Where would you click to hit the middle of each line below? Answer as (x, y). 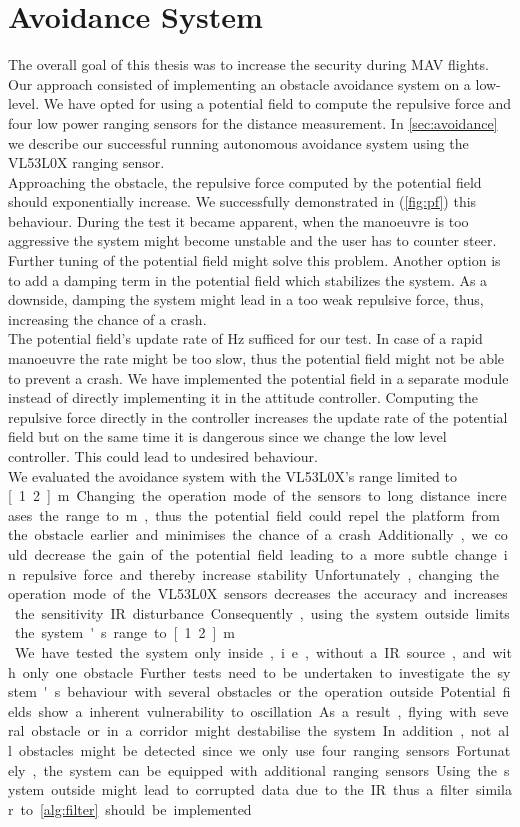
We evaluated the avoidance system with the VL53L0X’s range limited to (233, 475)
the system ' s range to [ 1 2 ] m (124, 632)
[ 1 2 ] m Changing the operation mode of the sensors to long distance (239, 495)
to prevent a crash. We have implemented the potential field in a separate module (258, 377)
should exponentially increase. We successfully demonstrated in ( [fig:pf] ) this (242, 201)
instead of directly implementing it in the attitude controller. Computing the (243, 397)
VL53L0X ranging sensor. (86, 162)
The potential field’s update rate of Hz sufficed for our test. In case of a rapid (245, 338)
